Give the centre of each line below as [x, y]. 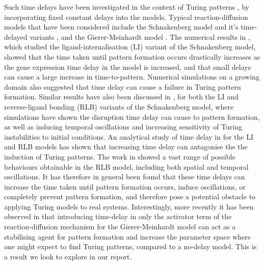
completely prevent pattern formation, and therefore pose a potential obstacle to [130, 196]
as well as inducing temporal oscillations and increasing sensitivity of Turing [123, 127]
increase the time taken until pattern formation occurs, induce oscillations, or [125, 186]
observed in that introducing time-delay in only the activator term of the [118, 216]
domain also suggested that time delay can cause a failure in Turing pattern [123, 86]
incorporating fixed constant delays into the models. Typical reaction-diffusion [126, 17]
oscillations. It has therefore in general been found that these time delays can [125, 177]
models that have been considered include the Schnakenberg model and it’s [121, 27]
